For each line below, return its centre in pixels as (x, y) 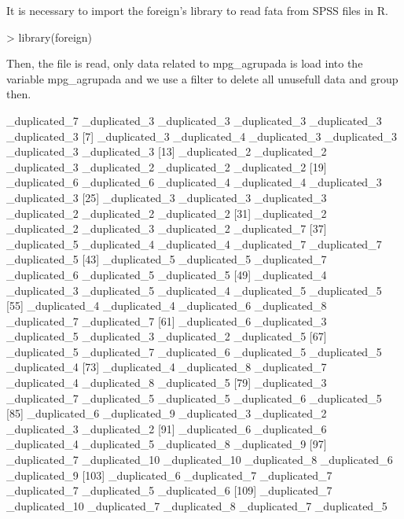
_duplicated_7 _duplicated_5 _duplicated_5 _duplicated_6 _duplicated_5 (194, 398)
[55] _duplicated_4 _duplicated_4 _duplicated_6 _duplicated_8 (167, 306)
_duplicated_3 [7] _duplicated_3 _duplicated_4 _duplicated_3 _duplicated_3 (202, 136)
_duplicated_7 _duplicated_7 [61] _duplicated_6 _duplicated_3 (167, 320)
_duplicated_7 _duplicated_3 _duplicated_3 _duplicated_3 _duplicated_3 (194, 120)
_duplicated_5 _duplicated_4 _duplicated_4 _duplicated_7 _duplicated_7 (194, 243)
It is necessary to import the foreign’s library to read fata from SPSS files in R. (198, 10)
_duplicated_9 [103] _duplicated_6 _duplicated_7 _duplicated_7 (169, 475)
